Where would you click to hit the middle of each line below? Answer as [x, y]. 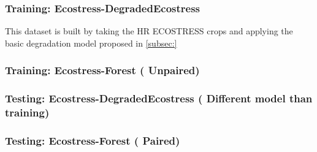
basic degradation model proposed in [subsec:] [91, 43]
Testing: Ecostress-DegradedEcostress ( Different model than [159, 98]
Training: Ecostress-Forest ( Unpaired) [102, 70]
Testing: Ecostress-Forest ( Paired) [93, 140]
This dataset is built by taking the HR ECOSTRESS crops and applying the [149, 31]
